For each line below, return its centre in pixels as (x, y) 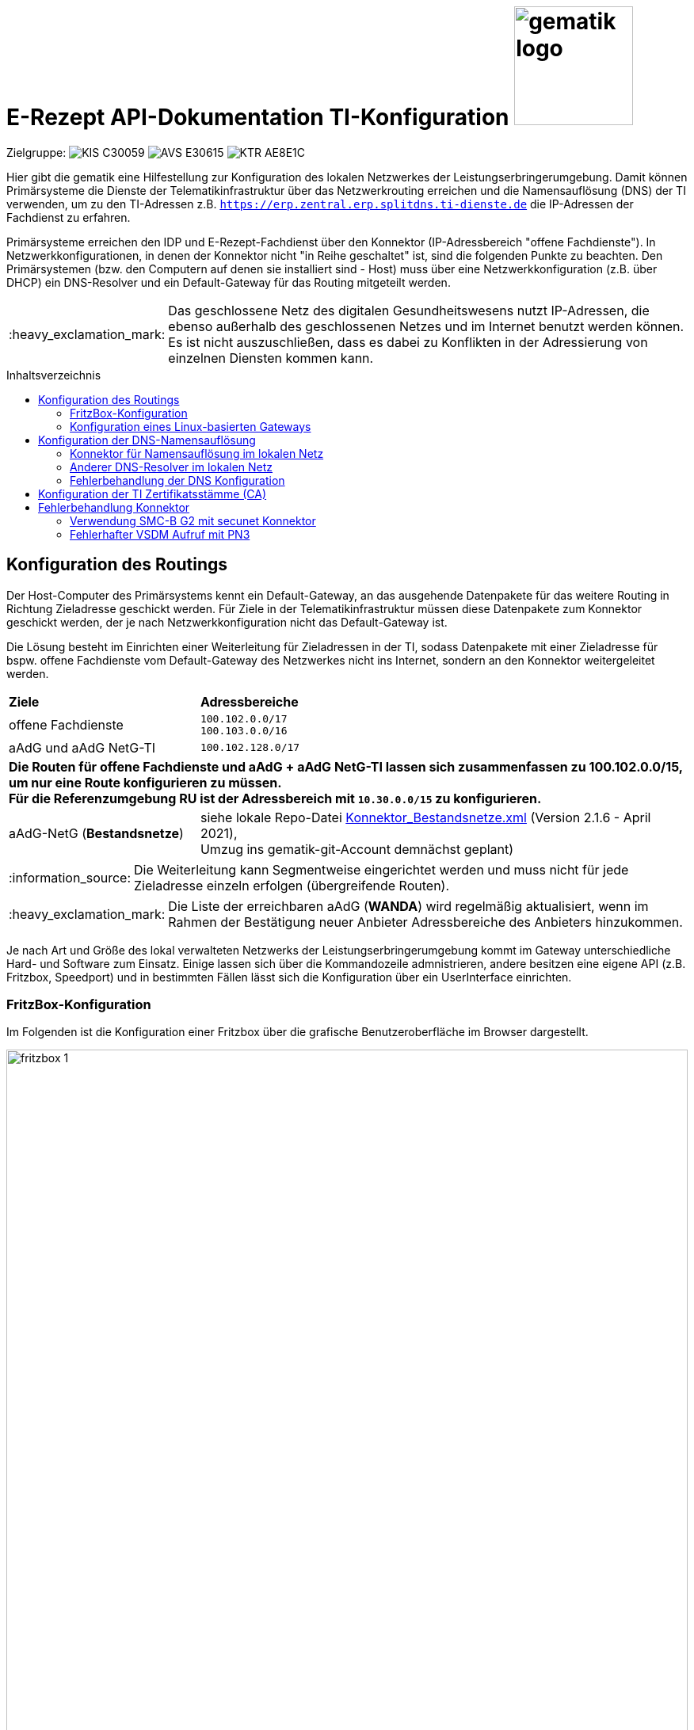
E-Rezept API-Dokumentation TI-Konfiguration (258, 117)
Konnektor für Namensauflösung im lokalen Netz (197, 453)
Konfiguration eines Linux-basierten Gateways (191, 426)
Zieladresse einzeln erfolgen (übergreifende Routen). (292, 885)
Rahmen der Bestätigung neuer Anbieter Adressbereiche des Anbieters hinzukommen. (425, 922)
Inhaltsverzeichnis (54, 375)
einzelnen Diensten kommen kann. (271, 358)
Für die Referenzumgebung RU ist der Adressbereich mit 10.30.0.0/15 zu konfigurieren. (275, 798)
